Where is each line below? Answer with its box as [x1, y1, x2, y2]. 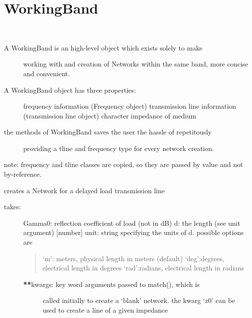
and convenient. [23, 68, 70, 78]
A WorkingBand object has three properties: [4, 84, 136, 95]
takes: [4, 201, 21, 212]
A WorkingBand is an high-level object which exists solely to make [4, 42, 202, 52]
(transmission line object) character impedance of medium [23, 110, 197, 120]
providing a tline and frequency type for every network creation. [23, 143, 214, 153]
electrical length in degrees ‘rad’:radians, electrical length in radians [42, 263, 244, 273]
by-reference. [4, 169, 42, 179]
